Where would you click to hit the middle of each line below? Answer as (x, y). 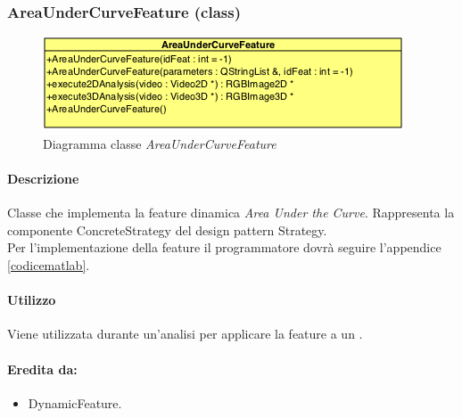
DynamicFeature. (75, 402)
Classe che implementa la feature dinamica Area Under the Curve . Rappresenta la (231, 213)
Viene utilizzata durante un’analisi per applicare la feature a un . (185, 334)
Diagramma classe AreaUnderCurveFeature (160, 143)
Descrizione (43, 178)
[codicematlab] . (49, 264)
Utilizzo (32, 300)
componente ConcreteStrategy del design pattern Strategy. (167, 229)
